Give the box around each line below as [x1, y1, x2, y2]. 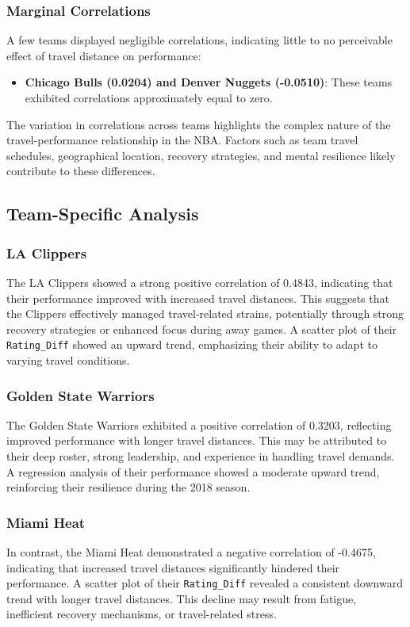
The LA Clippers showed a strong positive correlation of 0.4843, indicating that [6, 273, 393, 290]
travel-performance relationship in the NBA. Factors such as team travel [6, 132, 358, 148]
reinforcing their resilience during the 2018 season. [6, 479, 251, 495]
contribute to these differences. [6, 162, 155, 179]
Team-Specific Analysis [6, 201, 199, 226]
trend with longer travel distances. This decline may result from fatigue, [6, 590, 357, 606]
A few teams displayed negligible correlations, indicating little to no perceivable [6, 32, 393, 48]
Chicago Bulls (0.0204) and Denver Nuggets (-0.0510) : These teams [25, 74, 393, 90]
